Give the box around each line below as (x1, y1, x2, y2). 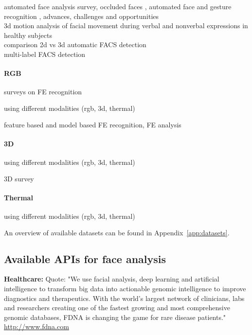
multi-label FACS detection (4, 49, 86, 59)
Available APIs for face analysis (4, 251, 166, 266)
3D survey (4, 173, 34, 183)
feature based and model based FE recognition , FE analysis (4, 119, 181, 129)
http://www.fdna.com (4, 321, 69, 332)
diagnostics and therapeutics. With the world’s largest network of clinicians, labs (4, 293, 245, 303)
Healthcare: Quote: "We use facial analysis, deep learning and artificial (4, 274, 219, 284)
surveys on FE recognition (4, 87, 82, 97)
